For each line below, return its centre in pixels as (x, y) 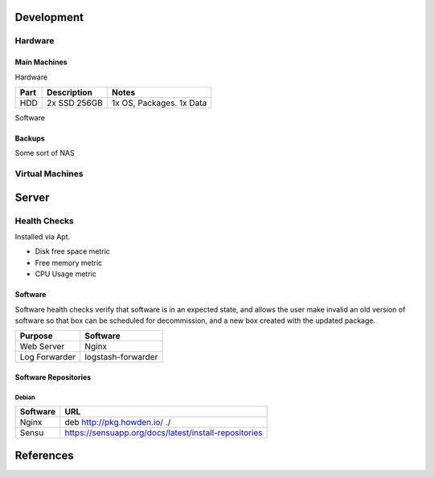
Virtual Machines (49, 174)
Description (70, 92)
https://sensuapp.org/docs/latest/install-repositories (164, 433)
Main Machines (41, 62)
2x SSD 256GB (75, 103)
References (44, 455)
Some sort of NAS (45, 153)
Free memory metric (69, 263)
